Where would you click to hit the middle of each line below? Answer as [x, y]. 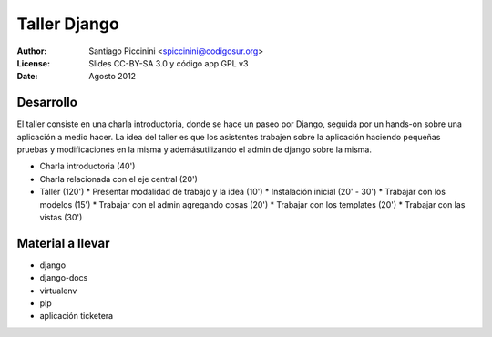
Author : [32, 51]
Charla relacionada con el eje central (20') [118, 179]
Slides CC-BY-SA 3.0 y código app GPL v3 [169, 63]
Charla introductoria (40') [87, 166]
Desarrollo [47, 102]
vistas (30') [61, 217]
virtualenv [58, 291]
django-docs [64, 278]
